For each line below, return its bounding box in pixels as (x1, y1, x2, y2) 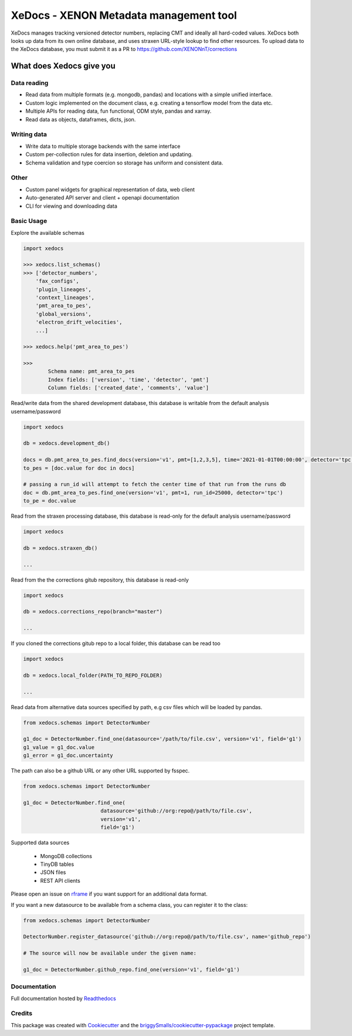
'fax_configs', (35, 278, 79, 285)
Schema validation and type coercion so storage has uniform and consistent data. (25, 159, 224, 166)
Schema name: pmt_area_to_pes (48, 368, 135, 375)
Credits (11, 1010, 32, 1018)
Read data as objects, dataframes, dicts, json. (25, 116, 136, 123)
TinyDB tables (40, 860, 75, 868)
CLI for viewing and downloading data (25, 203, 117, 210)
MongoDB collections (40, 852, 92, 859)
